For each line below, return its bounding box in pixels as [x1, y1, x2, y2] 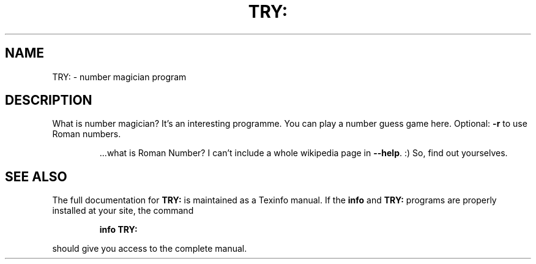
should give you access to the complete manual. [52, 243, 247, 254]
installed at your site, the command [52, 205, 194, 216]
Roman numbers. [52, 129, 121, 140]
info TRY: [99, 224, 138, 235]
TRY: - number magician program [52, 71, 187, 82]
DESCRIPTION [5, 92, 92, 108]
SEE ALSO [5, 168, 67, 184]
